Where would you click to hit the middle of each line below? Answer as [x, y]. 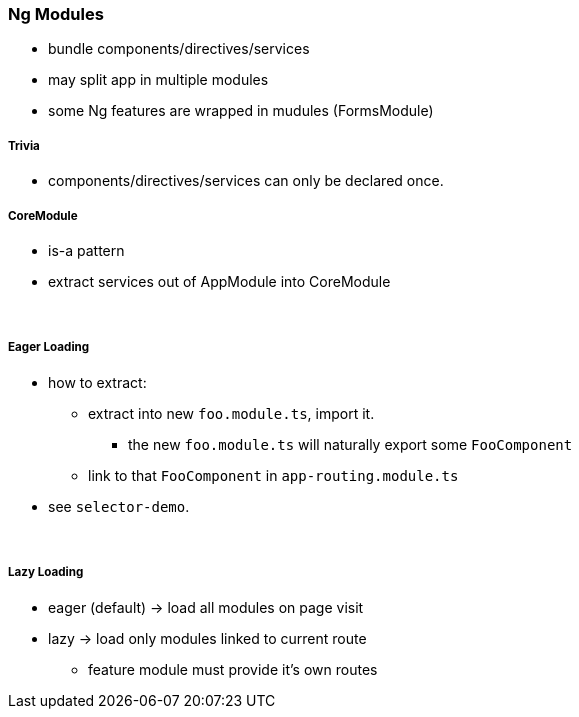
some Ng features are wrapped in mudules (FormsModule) [241, 111]
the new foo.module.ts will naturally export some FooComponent [350, 444]
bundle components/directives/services [179, 49]
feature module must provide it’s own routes [233, 669]
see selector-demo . [119, 506]
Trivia [24, 145]
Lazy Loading [46, 572]
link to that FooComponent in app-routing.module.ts [273, 475]
